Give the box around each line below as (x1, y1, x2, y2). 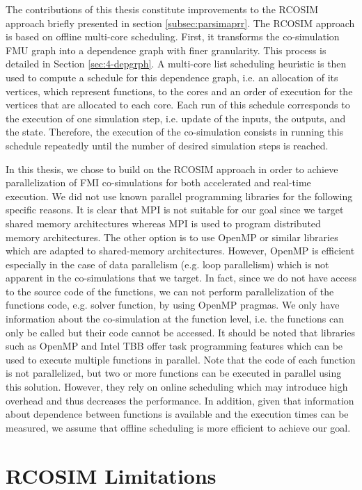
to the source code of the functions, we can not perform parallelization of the (6, 284, 334, 298)
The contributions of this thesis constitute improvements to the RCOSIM (6, 2, 319, 16)
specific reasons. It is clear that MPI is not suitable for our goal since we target (6, 202, 344, 217)
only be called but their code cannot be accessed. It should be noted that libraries (6, 325, 356, 339)
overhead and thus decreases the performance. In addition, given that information (6, 393, 354, 407)
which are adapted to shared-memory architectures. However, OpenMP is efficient (6, 243, 355, 258)
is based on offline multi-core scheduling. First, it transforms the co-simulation (6, 29, 340, 44)
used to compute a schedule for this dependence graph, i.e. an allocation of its (6, 70, 338, 84)
